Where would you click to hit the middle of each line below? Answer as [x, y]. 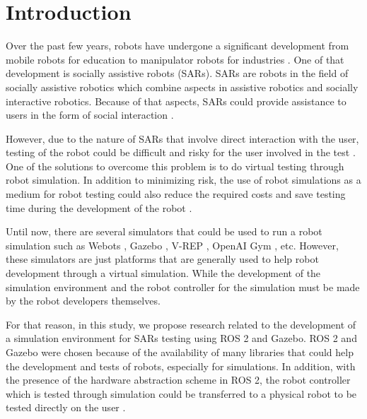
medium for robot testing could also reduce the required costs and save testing [176, 194]
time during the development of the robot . [99, 207]
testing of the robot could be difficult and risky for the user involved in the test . [181, 152]
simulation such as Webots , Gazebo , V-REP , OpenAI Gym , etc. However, [172, 245]
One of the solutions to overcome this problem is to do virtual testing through [175, 166]
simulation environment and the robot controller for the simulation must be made [183, 287]
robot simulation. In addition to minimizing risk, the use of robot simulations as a [183, 180]
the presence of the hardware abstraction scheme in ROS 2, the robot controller [178, 380]
